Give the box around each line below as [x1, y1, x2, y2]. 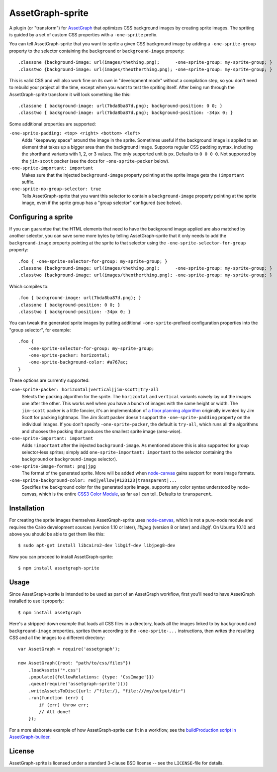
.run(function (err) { [28, 695, 84, 701]
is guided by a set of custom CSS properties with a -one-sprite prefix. [9, 31, 158, 37]
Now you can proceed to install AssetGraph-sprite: [9, 553, 113, 559]
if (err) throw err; [39, 702, 89, 708]
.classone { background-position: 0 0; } [18, 302, 120, 308]
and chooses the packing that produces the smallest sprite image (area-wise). [21, 428, 182, 434]
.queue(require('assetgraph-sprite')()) [28, 681, 129, 687]
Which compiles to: [9, 283, 49, 289]
